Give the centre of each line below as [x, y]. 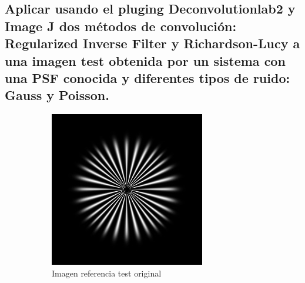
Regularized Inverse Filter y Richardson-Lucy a [152, 43]
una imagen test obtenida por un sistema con [145, 60]
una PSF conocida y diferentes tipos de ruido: [148, 77]
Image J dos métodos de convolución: [121, 26]
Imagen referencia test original [107, 273]
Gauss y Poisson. [57, 95]
